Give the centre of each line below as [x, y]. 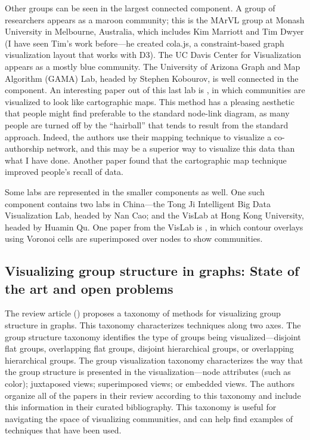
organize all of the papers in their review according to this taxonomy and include [153, 395]
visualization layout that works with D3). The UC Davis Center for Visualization [153, 55]
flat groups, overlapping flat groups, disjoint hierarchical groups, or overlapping [149, 348]
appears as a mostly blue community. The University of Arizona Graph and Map [153, 66]
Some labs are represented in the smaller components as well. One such [135, 191]
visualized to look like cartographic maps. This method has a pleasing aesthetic [150, 101]
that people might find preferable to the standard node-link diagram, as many [147, 113]
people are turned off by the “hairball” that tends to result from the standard [147, 124]
